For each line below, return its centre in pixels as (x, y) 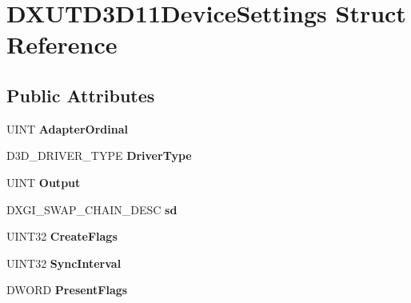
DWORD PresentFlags (67, 290)
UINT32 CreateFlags (62, 236)
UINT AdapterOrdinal (67, 128)
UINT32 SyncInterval (64, 263)
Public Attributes (81, 95)
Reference (62, 44)
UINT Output (44, 182)
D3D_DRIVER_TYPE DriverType (99, 155)
